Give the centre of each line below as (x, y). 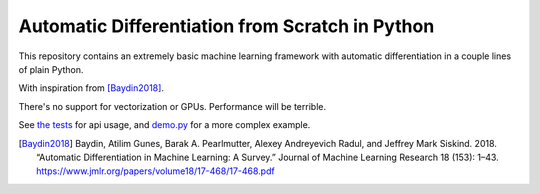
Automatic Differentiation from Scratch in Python (226, 26)
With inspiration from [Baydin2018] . (91, 88)
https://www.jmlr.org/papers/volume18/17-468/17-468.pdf (155, 171)
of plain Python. (51, 69)
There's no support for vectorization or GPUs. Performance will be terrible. (172, 106)
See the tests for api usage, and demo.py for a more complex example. (164, 125)
